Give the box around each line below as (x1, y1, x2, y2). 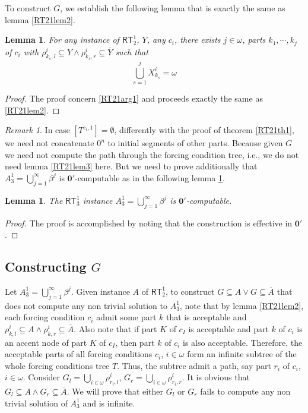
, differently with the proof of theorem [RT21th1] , (114, 124, 294, 136)
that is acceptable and (166, 311, 247, 323)
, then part (115, 336, 155, 348)
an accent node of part (5, 336, 87, 348)
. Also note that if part (74, 322, 157, 335)
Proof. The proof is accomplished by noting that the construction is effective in (5, 216, 293, 229)
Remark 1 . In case (5, 124, 71, 136)
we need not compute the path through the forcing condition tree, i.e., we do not (5, 148, 299, 160)
